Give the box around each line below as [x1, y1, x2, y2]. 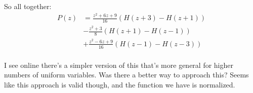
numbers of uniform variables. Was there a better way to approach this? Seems [4, 69, 249, 80]
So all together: [4, 1, 52, 11]
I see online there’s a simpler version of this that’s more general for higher [4, 59, 233, 70]
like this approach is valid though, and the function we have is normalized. [4, 79, 235, 89]
